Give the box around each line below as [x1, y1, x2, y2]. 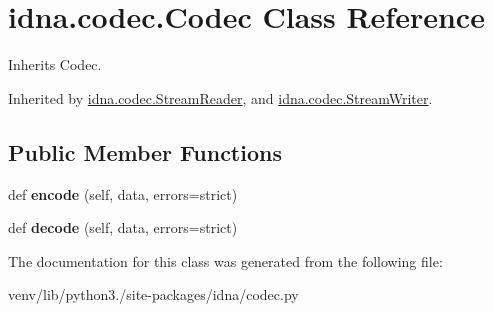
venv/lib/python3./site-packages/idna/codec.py [8, 284, 299, 305]
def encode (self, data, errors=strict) [8, 183, 238, 204]
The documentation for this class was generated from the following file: [8, 250, 443, 271]
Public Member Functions [8, 136, 282, 167]
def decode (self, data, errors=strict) [8, 217, 238, 238]
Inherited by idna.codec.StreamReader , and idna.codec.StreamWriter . [8, 87, 433, 108]
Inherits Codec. [8, 54, 102, 75]
